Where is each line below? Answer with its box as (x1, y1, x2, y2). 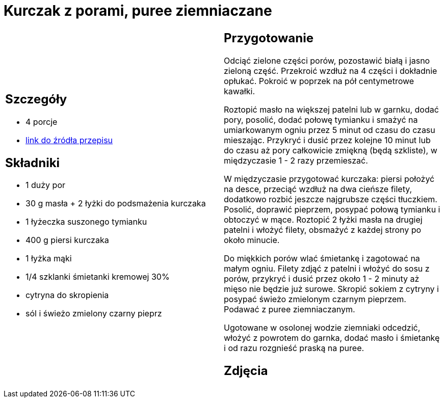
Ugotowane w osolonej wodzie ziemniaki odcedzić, (224, 322, 421, 333)
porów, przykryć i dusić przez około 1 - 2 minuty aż (224, 273, 420, 284)
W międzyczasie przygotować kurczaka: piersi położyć (224, 173, 435, 184)
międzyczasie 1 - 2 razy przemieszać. (224, 155, 368, 166)
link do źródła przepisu (25, 135, 113, 145)
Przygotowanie (224, 30, 314, 45)
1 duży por (25, 180, 66, 191)
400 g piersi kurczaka (25, 235, 109, 246)
